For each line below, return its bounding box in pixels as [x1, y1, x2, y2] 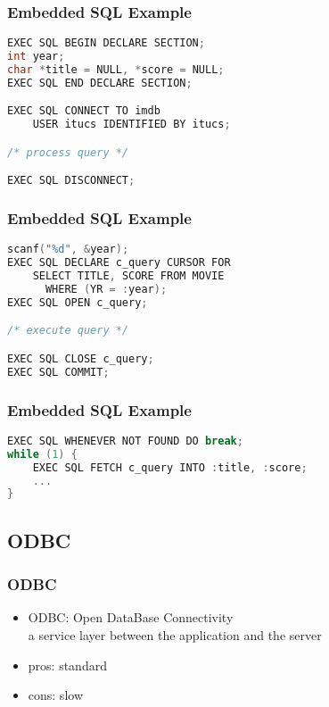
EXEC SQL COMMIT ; [7, 365, 110, 378]
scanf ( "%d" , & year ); [7, 243, 129, 256]
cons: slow [28, 686, 83, 704]
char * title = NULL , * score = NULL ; [7, 62, 225, 76]
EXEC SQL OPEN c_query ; [7, 295, 148, 309]
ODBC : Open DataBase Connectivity [28, 608, 234, 627]
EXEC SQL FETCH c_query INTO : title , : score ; [32, 461, 308, 474]
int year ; [7, 50, 65, 63]
